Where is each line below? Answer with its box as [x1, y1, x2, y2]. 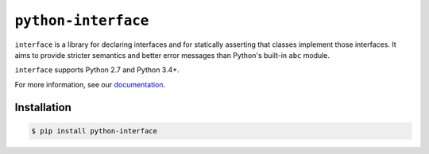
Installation [14, 100, 71, 114]
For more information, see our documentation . [14, 79, 166, 89]
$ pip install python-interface [31, 126, 158, 135]
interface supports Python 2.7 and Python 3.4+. [14, 65, 180, 75]
